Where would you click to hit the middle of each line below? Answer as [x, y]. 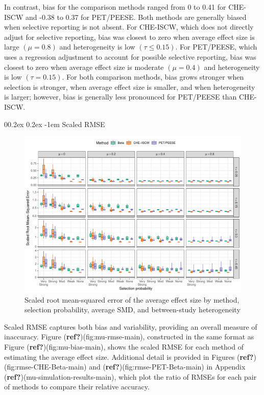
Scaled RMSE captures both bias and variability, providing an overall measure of [131, 326]
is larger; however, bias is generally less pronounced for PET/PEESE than [121, 97]
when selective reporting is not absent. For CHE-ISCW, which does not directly [129, 27]
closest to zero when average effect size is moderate [84, 67]
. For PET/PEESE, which [216, 47]
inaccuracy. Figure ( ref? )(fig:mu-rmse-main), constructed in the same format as [129, 337]
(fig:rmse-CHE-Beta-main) [45, 367]
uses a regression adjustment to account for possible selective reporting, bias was [130, 56]
